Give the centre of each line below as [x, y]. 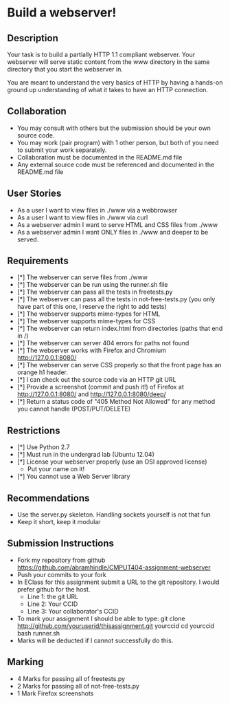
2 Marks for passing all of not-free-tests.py [78, 686]
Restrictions [34, 430]
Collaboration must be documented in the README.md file [100, 157]
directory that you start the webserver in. [65, 69]
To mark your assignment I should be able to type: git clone [101, 618]
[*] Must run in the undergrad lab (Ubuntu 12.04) [85, 455]
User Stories [34, 194]
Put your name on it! [56, 469]
